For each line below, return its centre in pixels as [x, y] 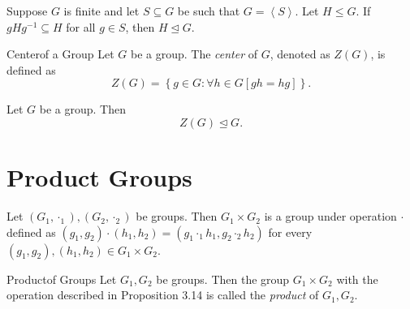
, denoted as [300, 54]
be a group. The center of [194, 54]
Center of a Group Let [60, 54]
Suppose [27, 11]
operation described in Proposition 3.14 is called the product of [163, 295]
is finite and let [101, 11]
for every [290, 232]
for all [81, 26]
